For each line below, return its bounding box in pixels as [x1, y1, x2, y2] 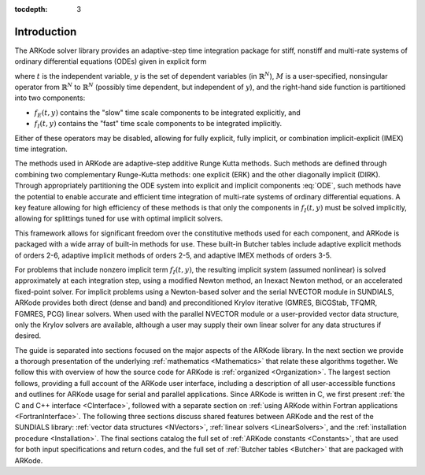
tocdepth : [14, 5, 48, 13]
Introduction [14, 24, 77, 39]
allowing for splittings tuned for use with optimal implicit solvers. [14, 213, 224, 224]
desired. [14, 331, 42, 340]
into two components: [14, 93, 86, 102]
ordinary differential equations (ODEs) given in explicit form [14, 57, 207, 66]
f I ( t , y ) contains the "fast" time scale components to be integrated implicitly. [34, 119, 283, 130]
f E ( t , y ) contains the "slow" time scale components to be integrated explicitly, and [34, 107, 301, 119]
